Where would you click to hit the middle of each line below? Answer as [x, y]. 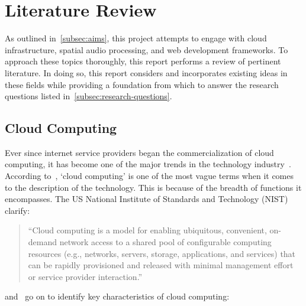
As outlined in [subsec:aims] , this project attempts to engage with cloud [136, 38]
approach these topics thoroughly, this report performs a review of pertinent [143, 61]
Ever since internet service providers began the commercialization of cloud [139, 152]
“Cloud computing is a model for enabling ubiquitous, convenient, [147, 230]
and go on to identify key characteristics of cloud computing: [117, 296]
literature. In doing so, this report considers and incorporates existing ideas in [146, 72]
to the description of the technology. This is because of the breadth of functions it [153, 187]
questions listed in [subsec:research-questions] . [88, 96]
